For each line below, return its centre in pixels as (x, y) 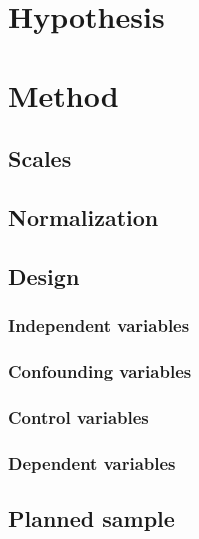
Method (63, 94)
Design (44, 275)
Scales (40, 158)
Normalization (83, 216)
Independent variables (99, 325)
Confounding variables (100, 370)
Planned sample (91, 517)
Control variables (78, 416)
